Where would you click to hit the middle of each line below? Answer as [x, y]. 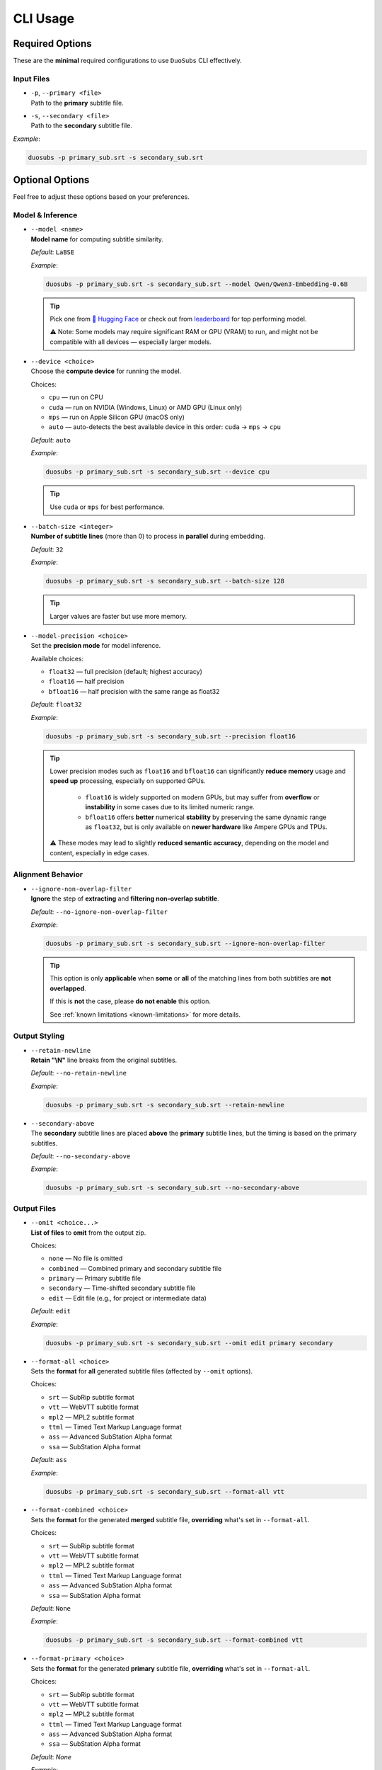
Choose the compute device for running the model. [106, 371]
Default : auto [51, 440]
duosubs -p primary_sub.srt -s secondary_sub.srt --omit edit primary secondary [189, 1343]
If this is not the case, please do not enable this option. [131, 1001]
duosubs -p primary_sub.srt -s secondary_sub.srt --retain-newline [165, 1105]
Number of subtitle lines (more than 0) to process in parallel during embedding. [148, 536]
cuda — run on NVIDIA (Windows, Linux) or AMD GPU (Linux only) [145, 407]
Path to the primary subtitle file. [77, 103]
